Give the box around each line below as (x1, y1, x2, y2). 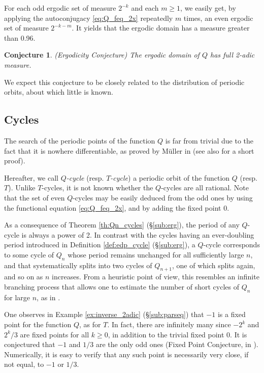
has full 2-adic (210, 49, 255, 60)
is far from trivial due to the (165, 135, 254, 146)
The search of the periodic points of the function (4, 135, 155, 146)
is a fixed (217, 309, 246, 320)
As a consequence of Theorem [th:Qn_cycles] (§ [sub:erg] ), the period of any (4, 219, 240, 230)
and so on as (4, 271, 43, 282)
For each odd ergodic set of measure (4, 3, 116, 13)
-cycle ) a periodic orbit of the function (110, 172, 230, 183)
